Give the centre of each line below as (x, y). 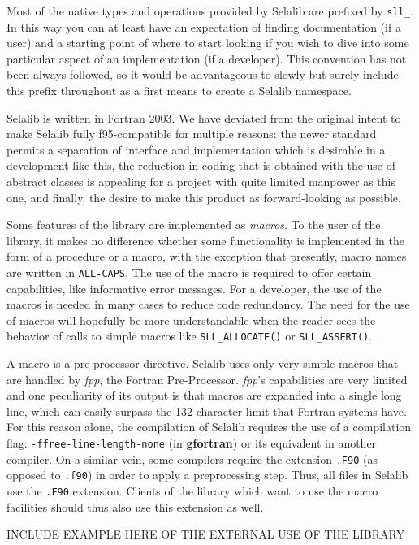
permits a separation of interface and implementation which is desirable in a (196, 149)
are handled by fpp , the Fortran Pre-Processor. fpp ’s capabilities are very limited (207, 379)
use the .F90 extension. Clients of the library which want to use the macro (192, 491)
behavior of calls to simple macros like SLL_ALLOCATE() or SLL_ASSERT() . (190, 336)
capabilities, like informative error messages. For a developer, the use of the (194, 288)
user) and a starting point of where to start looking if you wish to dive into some (208, 43)
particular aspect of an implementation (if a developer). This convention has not (207, 58)
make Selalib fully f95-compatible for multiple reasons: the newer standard (192, 134)
